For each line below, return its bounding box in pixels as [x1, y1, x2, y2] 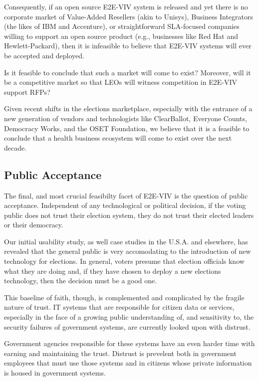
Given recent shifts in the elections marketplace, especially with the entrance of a [4, 103, 253, 114]
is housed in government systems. [4, 368, 106, 378]
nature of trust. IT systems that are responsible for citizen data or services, [4, 302, 235, 312]
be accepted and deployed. [4, 50, 84, 60]
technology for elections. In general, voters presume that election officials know [4, 256, 245, 266]
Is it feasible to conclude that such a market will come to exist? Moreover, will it [4, 67, 251, 77]
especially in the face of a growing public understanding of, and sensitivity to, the [4, 312, 254, 322]
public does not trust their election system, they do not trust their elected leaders [4, 209, 254, 220]
